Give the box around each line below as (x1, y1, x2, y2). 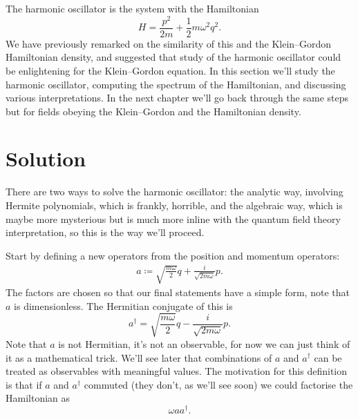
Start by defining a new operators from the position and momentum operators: (6, 248, 340, 262)
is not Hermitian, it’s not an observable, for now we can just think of (58, 336, 350, 351)
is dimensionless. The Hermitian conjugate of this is (14, 298, 233, 313)
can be (314, 350, 342, 364)
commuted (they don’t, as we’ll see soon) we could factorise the (84, 377, 353, 391)
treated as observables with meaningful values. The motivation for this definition (6, 364, 348, 378)
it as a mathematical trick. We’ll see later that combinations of (6, 350, 272, 364)
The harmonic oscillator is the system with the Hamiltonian (6, 1, 259, 15)
